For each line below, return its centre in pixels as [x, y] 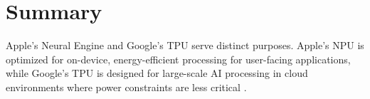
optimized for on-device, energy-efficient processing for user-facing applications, [178, 59]
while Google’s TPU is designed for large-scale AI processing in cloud [157, 73]
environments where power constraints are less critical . [126, 87]
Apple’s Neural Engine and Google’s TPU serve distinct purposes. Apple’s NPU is [185, 45]
